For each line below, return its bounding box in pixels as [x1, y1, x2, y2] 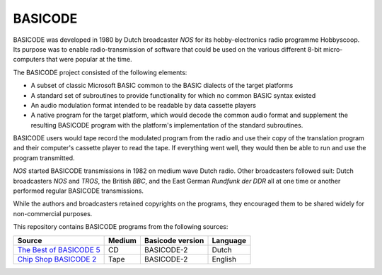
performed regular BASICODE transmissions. [13, 186, 144, 195]
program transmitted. [13, 153, 75, 162]
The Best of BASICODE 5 [17, 245, 100, 254]
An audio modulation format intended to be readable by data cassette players [30, 101, 256, 109]
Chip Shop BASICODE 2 [17, 254, 97, 264]
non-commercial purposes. [13, 209, 93, 218]
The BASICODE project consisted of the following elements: [13, 68, 187, 77]
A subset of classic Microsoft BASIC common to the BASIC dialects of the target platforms [30, 82, 294, 90]
